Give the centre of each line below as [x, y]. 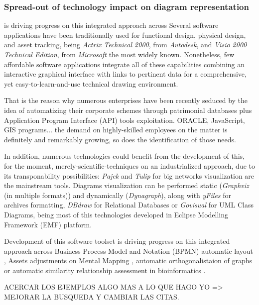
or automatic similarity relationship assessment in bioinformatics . [105, 270]
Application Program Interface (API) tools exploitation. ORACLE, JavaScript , [125, 120]
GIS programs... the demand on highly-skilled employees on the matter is [116, 130]
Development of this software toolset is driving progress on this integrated [117, 241]
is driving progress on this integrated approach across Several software [111, 25]
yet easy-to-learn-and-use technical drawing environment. [91, 83]
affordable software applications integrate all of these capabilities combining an [125, 64]
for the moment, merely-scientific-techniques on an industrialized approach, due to [129, 165]
